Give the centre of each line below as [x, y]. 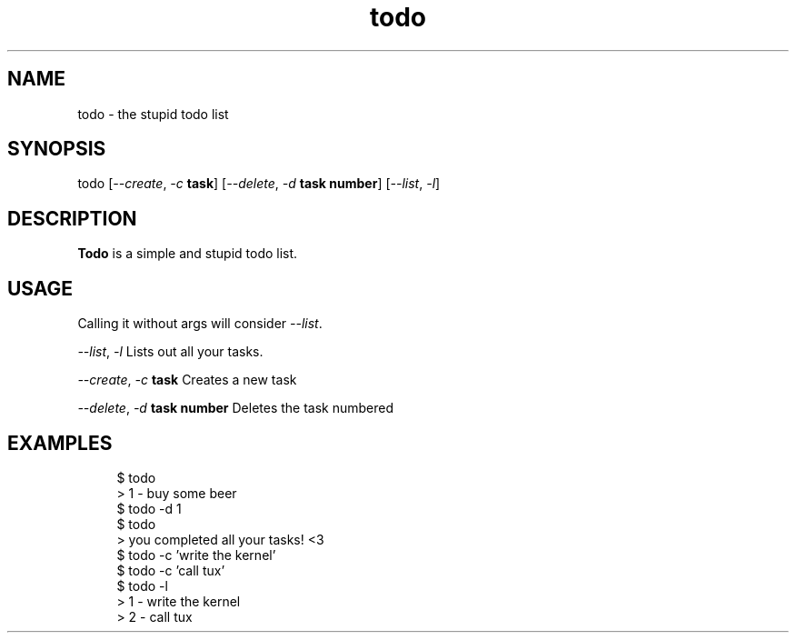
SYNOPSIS [57, 149]
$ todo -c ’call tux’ [171, 570]
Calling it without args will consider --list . [200, 324]
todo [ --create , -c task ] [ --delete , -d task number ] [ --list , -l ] [259, 184]
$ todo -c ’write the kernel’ [196, 555]
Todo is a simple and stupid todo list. [188, 254]
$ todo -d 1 [149, 508]
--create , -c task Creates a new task [187, 380]
